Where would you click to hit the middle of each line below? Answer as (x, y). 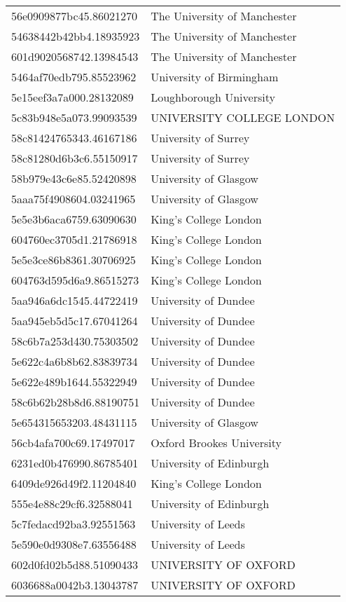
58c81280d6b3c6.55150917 (75, 158)
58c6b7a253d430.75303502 (75, 341)
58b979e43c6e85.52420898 (74, 178)
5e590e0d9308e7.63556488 (74, 544)
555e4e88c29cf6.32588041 (72, 504)
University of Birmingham (215, 77)
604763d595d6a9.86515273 (75, 280)
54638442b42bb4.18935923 (76, 36)
